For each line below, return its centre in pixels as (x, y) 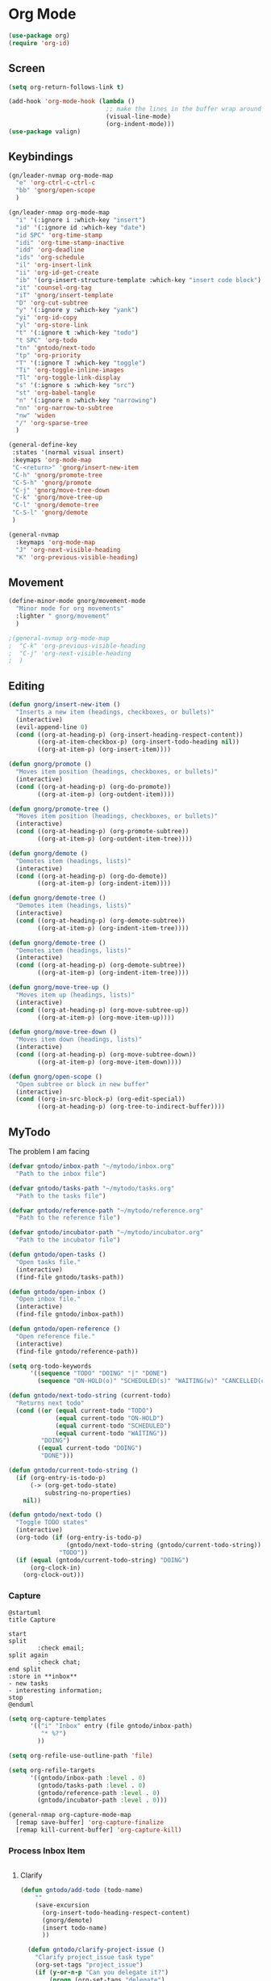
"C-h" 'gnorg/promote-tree (57, 475)
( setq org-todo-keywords (50, 1366)
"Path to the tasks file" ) (61, 1196)
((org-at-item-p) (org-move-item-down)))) (110, 1062)
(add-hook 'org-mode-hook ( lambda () (72, 102)
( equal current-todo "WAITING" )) (111, 1433)
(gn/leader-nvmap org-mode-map (61, 175)
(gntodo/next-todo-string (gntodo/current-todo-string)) (164, 1545)
